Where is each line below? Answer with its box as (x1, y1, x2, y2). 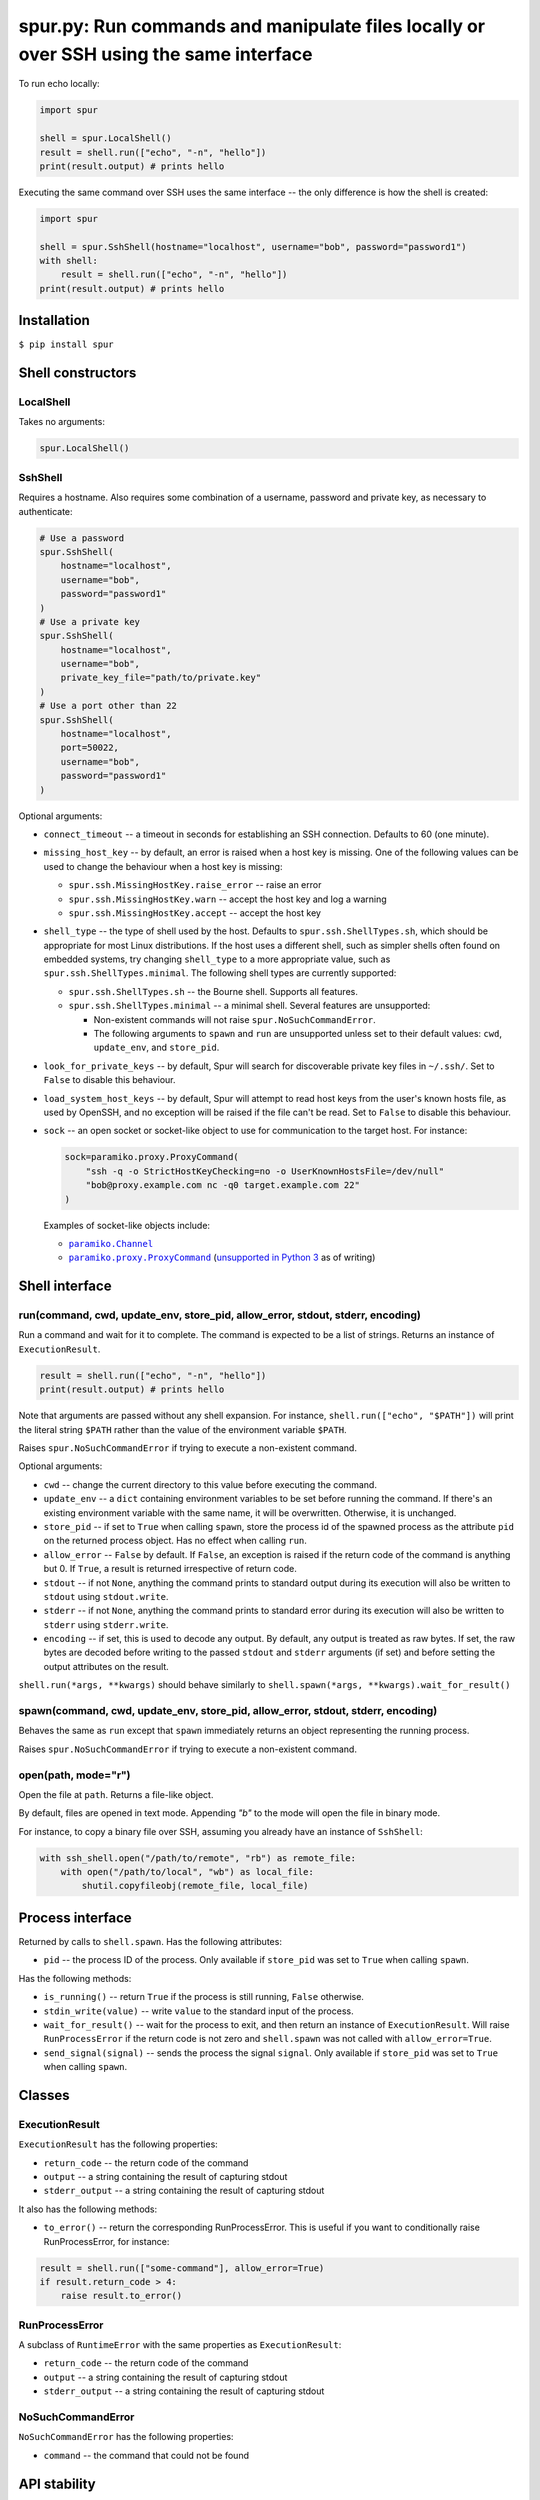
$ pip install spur (18, 339, 114, 350)
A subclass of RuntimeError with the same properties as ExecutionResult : (18, 2339, 342, 2351)
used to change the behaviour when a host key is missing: (43, 860, 283, 872)
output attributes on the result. (43, 1660, 169, 1672)
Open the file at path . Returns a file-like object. (18, 1788, 214, 1800)
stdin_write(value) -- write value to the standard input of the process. (43, 2005, 354, 2017)
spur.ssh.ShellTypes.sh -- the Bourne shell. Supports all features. (68, 985, 359, 997)
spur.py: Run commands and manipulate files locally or (18, 15, 485, 37)
